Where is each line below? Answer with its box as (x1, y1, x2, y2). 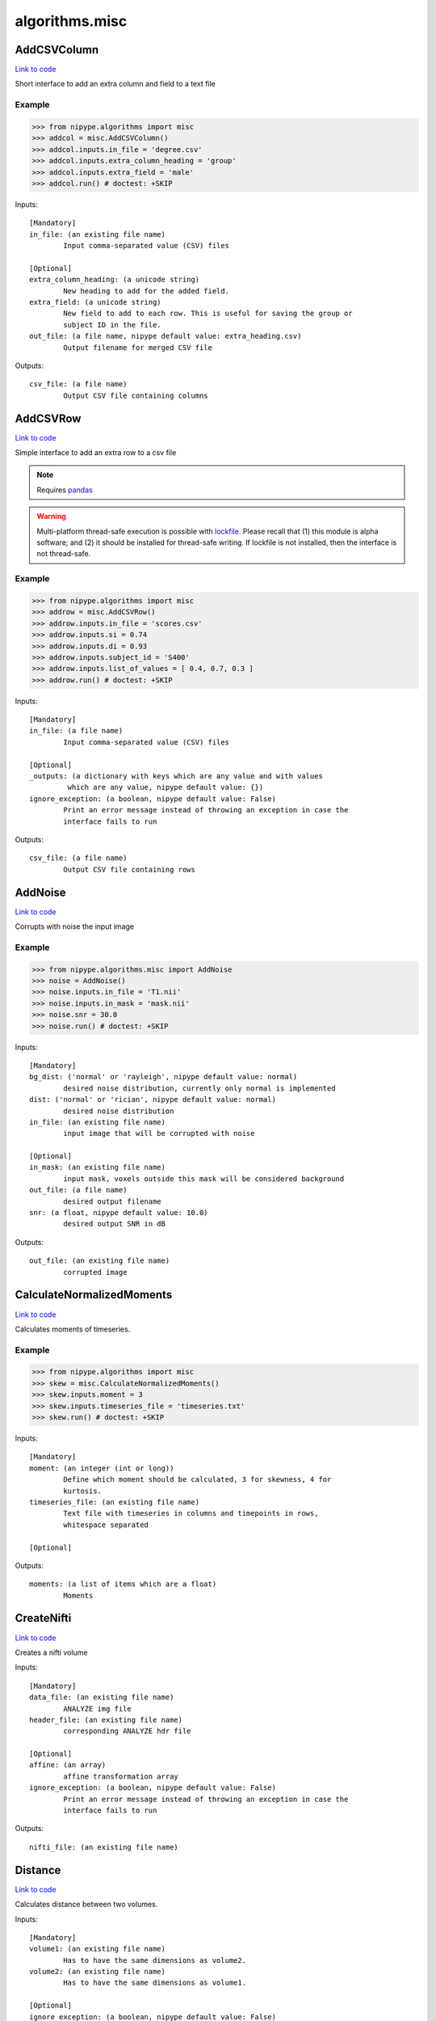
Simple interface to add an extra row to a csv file (15, 448, 177, 458)
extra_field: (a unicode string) (29, 297, 161, 307)
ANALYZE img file (63, 1704, 132, 1713)
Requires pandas (36, 485, 93, 495)
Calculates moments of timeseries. (15, 1324, 131, 1334)
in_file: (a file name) (29, 726, 124, 736)
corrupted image (63, 1268, 128, 1276)
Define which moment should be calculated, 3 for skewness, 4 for (63, 1475, 332, 1484)
